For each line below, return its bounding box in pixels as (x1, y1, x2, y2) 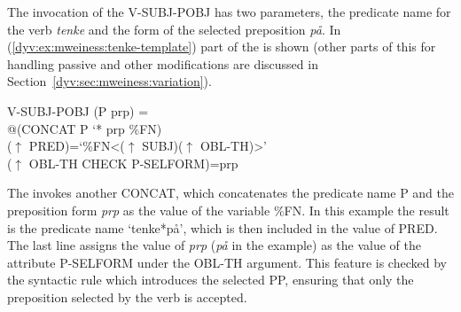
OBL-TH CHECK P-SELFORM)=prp (28, 153, 238, 172)
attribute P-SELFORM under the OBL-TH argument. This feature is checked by (7, 253, 447, 271)
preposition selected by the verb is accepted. (7, 287, 247, 306)
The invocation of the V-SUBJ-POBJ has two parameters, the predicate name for (7, 3, 451, 20)
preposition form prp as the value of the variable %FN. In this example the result (7, 200, 449, 219)
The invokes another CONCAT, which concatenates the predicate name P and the (7, 183, 454, 202)
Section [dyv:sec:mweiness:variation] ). (7, 72, 212, 90)
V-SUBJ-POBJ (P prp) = (7, 101, 149, 120)
